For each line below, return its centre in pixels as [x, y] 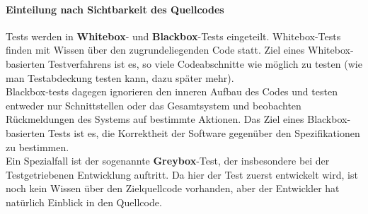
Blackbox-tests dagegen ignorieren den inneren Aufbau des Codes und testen [172, 91]
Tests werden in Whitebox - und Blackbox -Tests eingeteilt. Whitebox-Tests [173, 36]
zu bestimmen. [38, 147]
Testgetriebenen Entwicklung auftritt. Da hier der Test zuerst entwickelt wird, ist [182, 174]
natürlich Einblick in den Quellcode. [84, 202]
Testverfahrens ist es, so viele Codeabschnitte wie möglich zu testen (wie [205, 63]
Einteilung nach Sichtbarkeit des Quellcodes [115, 9]
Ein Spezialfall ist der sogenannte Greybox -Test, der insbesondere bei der [168, 161]
